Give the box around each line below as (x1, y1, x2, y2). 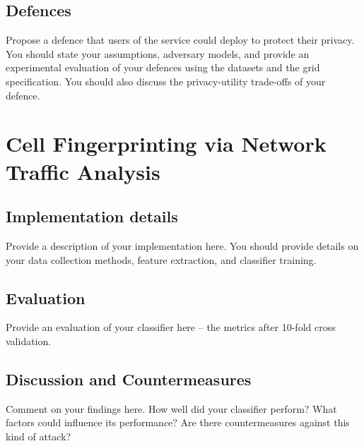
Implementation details (6, 205, 178, 227)
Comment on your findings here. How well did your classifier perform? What (6, 401, 337, 416)
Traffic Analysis (6, 157, 160, 186)
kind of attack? (6, 428, 71, 443)
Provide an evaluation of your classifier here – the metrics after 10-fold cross (6, 320, 336, 334)
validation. (6, 333, 52, 348)
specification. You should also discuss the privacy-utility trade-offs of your (6, 73, 326, 88)
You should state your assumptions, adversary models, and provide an (6, 46, 310, 61)
